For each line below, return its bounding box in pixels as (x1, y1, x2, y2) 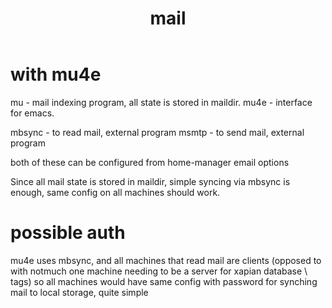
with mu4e (10, 63, 102, 86)
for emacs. (10, 107, 55, 119)
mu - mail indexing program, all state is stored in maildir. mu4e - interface (10, 96, 313, 108)
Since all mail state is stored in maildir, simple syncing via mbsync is (10, 175, 291, 187)
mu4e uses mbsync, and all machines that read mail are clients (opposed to (10, 254, 322, 266)
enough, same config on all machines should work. (10, 186, 221, 198)
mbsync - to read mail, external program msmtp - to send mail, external (10, 126, 305, 138)
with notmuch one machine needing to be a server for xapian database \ (10, 265, 308, 277)
